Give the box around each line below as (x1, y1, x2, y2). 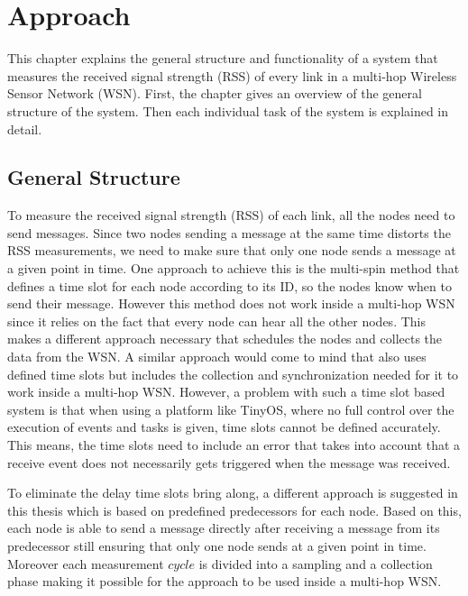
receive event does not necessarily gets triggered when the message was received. (7, 453, 451, 472)
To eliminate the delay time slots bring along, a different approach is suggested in (7, 483, 458, 502)
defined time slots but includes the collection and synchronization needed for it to (7, 364, 459, 383)
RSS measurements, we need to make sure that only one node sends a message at (7, 241, 456, 260)
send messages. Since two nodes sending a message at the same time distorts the (7, 223, 451, 242)
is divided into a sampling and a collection (198, 554, 433, 573)
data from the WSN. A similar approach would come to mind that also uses (7, 347, 427, 366)
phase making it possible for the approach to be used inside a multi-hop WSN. (7, 572, 442, 591)
